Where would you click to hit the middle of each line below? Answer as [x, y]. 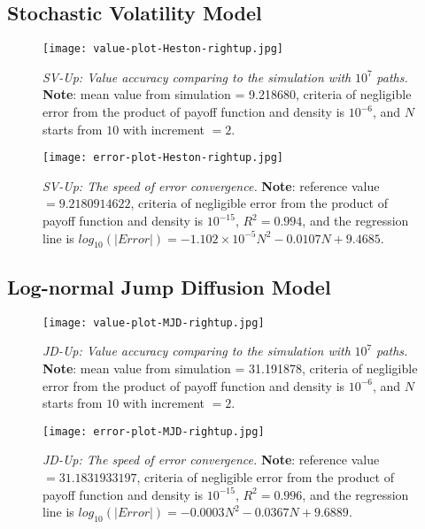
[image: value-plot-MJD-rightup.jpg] [154, 322]
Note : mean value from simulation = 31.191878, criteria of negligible [230, 368]
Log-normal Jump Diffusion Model [169, 286]
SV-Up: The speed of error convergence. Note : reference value [211, 185]
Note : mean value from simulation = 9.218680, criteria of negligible [227, 94]
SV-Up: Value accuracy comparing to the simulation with [197, 77]
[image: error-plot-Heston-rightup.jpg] [163, 158]
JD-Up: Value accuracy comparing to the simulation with [197, 351]
